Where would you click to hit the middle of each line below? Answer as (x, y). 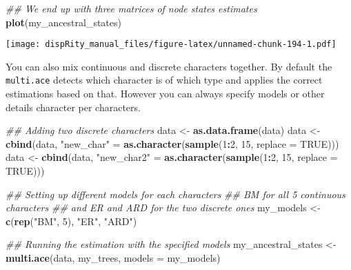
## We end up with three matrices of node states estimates (131, 8)
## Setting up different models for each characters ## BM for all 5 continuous (175, 194)
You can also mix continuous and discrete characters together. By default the (169, 66)
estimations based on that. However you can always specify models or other (165, 94)
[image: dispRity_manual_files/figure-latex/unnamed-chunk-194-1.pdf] (171, 45)
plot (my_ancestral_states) (63, 22)
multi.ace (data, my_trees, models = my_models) (113, 258)
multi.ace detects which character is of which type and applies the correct (164, 80)
